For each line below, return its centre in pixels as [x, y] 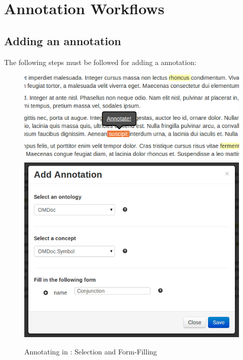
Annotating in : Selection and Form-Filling [91, 351]
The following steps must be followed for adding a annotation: [100, 62]
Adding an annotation [63, 40]
